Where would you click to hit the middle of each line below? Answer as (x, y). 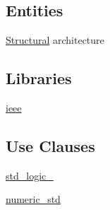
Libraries (39, 78)
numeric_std (33, 199)
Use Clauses (50, 145)
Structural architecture (55, 40)
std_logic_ (30, 175)
